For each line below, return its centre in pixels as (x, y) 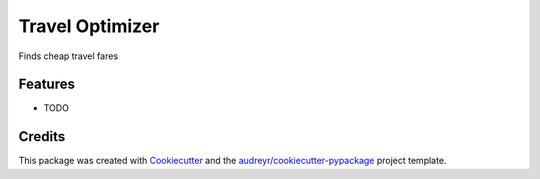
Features (46, 84)
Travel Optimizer (89, 26)
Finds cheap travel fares (68, 56)
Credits (42, 136)
